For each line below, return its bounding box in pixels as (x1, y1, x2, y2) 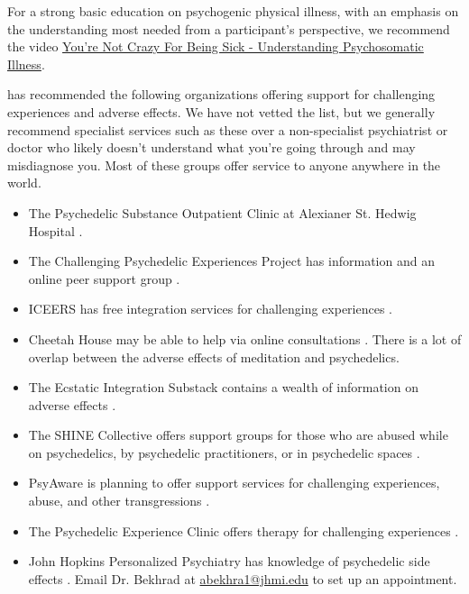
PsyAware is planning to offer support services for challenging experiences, (28, 473, 440, 492)
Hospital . (28, 221, 83, 240)
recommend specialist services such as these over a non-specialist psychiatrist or (7, 120, 448, 139)
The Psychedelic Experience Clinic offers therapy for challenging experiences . (28, 521, 459, 540)
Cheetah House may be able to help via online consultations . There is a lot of (28, 329, 462, 348)
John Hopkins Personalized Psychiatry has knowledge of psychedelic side (28, 552, 430, 571)
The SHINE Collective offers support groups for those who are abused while (28, 425, 448, 444)
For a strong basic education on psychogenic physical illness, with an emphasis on (7, 2, 459, 20)
